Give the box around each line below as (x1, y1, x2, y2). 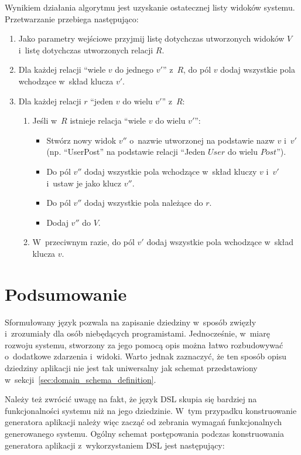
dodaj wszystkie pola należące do (84, 196, 203, 209)
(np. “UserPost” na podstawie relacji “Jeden (46, 145, 206, 158)
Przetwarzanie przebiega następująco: (5, 12, 139, 25)
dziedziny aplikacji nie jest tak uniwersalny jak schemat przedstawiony (5, 362, 258, 373)
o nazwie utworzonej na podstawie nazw (129, 134, 275, 146)
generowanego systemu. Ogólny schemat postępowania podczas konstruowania (5, 427, 284, 439)
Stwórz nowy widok (46, 134, 117, 146)
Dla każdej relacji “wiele (18, 63, 106, 76)
